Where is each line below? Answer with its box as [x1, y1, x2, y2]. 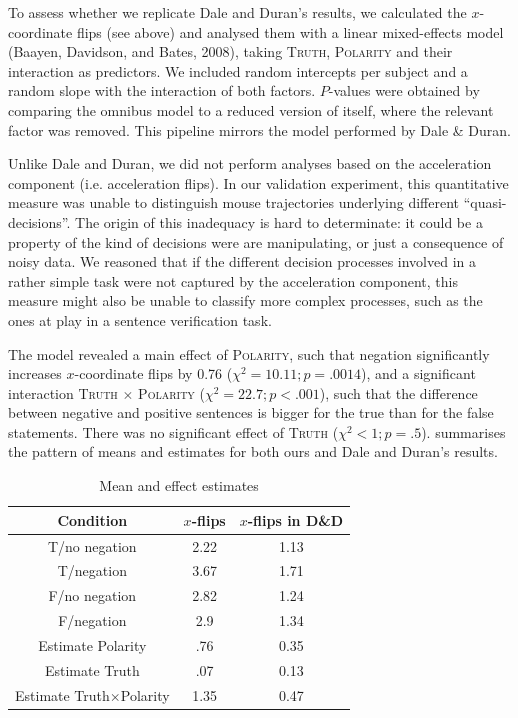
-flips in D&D [247, 509, 344, 530]
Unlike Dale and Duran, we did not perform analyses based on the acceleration [8, 153, 492, 174]
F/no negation [48, 585, 137, 606]
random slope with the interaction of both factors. [8, 80, 316, 101]
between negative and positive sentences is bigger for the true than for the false [8, 402, 494, 423]
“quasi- [463, 192, 507, 213]
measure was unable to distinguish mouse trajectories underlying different [8, 192, 459, 213]
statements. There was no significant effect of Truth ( [8, 421, 339, 442]
